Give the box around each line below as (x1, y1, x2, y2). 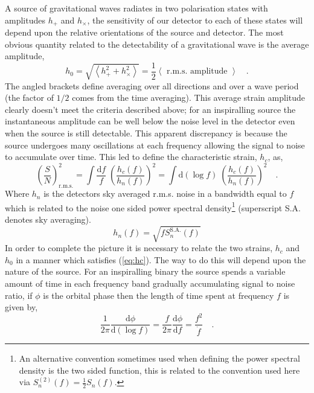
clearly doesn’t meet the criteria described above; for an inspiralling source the (5, 103, 296, 115)
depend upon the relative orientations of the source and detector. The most (5, 26, 284, 39)
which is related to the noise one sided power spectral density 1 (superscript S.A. (5, 199, 301, 214)
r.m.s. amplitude (167, 67, 228, 76)
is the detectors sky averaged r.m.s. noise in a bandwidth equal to (43, 187, 287, 200)
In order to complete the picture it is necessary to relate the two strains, (5, 241, 273, 254)
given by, (5, 301, 38, 313)
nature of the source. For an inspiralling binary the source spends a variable (5, 265, 286, 278)
